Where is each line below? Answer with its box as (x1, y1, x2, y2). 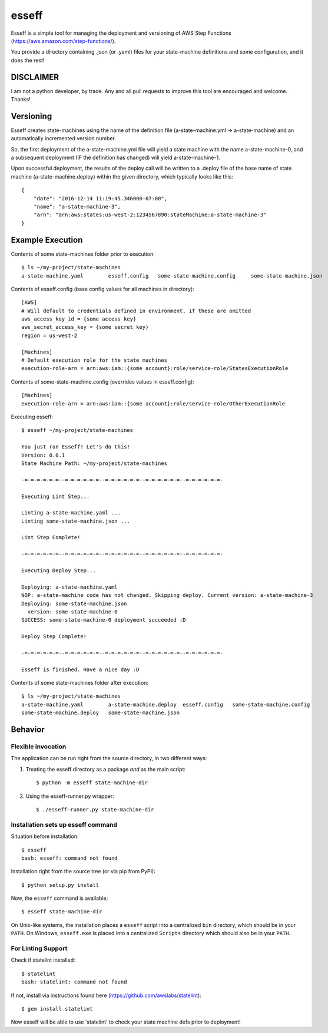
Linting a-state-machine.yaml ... (21, 510, 121, 516)
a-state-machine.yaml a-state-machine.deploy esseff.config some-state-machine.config (21, 701, 310, 708)
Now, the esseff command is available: (11, 895, 108, 902)
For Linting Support (11, 945, 68, 953)
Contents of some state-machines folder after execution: (11, 679, 148, 687)
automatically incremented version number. (11, 135, 116, 142)
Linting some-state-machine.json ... (21, 517, 131, 524)
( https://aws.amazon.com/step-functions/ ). (11, 37, 116, 44)
